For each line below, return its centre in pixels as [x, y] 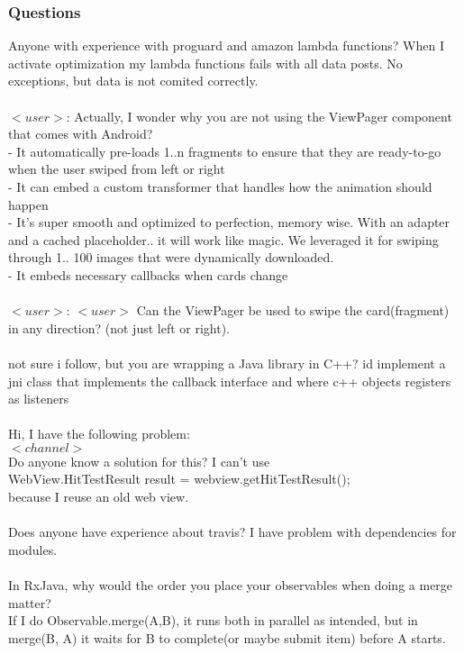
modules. [33, 549]
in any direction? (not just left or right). [119, 327]
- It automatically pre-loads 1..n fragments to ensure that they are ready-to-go [225, 151]
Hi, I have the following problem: [99, 434]
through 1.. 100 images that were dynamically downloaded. [171, 257]
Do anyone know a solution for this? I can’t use [139, 461]
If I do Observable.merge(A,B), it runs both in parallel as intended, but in [213, 620]
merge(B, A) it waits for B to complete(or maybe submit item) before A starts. [227, 637]
